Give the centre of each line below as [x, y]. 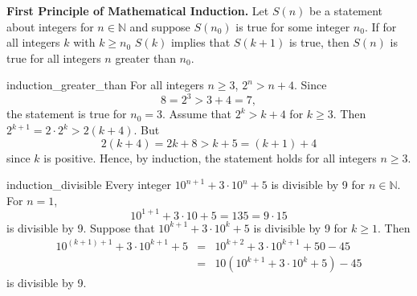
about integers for [50, 26]
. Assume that [197, 114]
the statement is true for [67, 114]
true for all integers [54, 58]
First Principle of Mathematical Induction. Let [138, 10]
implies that [200, 42]
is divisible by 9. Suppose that [81, 227]
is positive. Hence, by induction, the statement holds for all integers [210, 157]
